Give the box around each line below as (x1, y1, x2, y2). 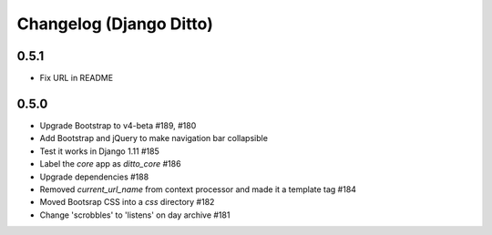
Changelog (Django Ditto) (16, 14, 213, 34)
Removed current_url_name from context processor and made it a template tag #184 (39, 183, 357, 195)
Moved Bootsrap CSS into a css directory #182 (39, 197, 215, 208)
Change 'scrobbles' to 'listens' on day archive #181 (39, 209, 231, 220)
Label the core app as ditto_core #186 (39, 158, 181, 169)
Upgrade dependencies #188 (39, 171, 149, 182)
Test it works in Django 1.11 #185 (39, 146, 159, 157)
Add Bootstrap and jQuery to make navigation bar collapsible (39, 133, 269, 144)
